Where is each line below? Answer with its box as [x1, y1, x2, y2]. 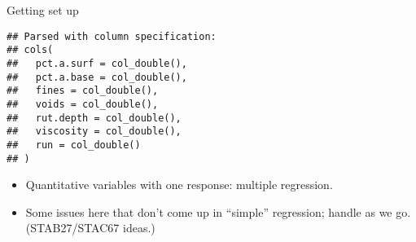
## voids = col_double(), [7, 98, 159, 110]
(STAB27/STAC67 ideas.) [25, 219, 155, 236]
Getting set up [7, 2, 79, 18]
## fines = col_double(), [7, 85, 159, 97]
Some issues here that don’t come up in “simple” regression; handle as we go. [25, 203, 411, 220]
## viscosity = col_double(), [7, 125, 182, 138]
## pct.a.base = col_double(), [7, 71, 187, 83]
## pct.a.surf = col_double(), [7, 57, 187, 69]
